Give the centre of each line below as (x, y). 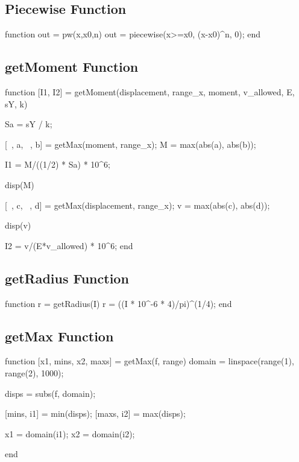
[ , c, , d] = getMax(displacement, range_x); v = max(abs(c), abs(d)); (137, 205)
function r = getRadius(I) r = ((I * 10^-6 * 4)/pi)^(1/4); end (118, 303)
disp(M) (20, 184)
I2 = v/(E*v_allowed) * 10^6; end (69, 245)
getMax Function (59, 336)
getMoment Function (72, 67)
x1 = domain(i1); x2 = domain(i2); (70, 433)
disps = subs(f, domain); (50, 393)
